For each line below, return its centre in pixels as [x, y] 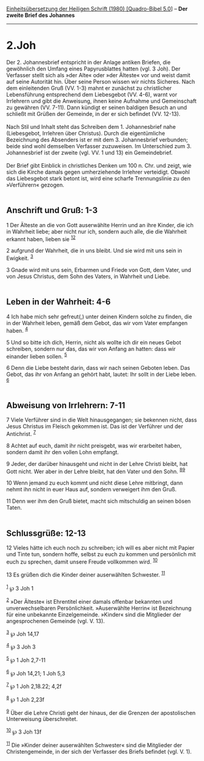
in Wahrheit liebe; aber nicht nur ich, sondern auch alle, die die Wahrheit [97, 231]
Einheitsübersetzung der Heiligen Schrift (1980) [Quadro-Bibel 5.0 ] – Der [97, 9]
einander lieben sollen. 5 [37, 356]
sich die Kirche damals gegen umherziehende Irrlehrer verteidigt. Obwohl [98, 172]
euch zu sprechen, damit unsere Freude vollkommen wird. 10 [82, 561]
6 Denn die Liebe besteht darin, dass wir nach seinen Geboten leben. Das [98, 368]
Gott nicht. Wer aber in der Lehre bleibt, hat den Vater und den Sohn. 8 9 [96, 471]
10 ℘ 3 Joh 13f [24, 731]
